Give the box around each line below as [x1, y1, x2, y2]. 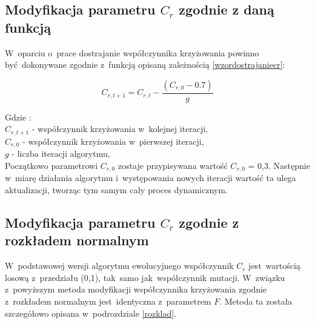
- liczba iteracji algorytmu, [12, 147, 110, 160]
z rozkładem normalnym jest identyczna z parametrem [5, 294, 211, 307]
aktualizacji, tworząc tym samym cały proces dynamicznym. [5, 183, 228, 196]
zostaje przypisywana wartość [118, 159, 228, 171]
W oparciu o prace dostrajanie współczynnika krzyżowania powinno [5, 46, 259, 59]
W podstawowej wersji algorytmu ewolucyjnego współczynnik [5, 259, 234, 272]
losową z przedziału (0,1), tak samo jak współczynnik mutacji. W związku [5, 271, 285, 283]
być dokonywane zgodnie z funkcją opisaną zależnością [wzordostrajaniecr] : [5, 58, 285, 71]
